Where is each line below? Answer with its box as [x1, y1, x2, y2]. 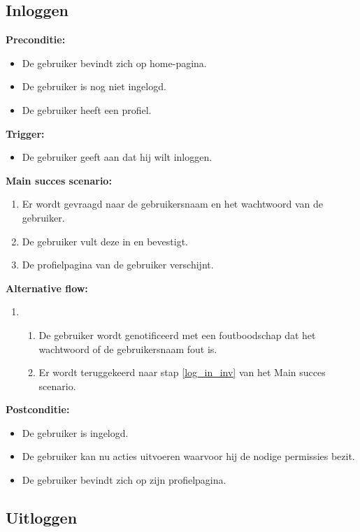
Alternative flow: [6, 280, 88, 295]
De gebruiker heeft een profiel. [22, 102, 152, 117]
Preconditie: [6, 32, 66, 47]
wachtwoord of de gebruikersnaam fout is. [38, 341, 217, 356]
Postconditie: [6, 402, 70, 417]
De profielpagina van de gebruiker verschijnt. [22, 257, 214, 272]
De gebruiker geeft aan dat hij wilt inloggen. [22, 150, 213, 164]
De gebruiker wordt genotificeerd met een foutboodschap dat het [38, 327, 316, 342]
